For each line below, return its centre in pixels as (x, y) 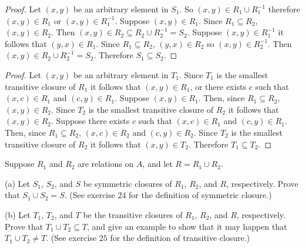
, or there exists (218, 86)
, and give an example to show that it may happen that (187, 226)
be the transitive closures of (133, 214)
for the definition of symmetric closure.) (200, 195)
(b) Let (18, 214)
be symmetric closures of (128, 183)
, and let (157, 164)
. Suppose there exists (91, 121)
